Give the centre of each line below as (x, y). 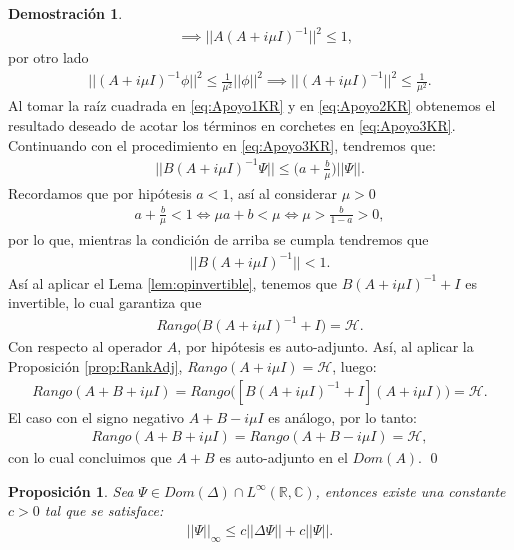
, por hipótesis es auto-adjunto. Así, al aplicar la (325, 346)
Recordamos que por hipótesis (100, 192)
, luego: (354, 365)
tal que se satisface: (104, 510)
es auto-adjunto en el (283, 457)
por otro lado (48, 57)
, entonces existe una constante (410, 490)
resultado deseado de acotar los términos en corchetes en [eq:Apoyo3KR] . (232, 124)
